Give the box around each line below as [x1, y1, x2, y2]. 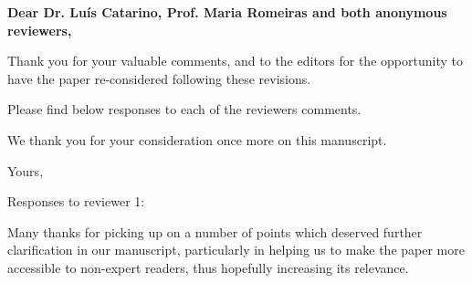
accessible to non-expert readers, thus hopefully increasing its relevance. [7, 257, 409, 277]
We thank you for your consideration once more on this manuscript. [7, 130, 387, 149]
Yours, [7, 161, 44, 180]
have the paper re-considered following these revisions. [7, 68, 311, 88]
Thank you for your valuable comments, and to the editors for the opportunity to [7, 51, 463, 70]
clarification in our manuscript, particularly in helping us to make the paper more [7, 240, 465, 259]
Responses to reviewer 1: [7, 192, 145, 211]
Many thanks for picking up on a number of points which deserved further [7, 222, 423, 241]
